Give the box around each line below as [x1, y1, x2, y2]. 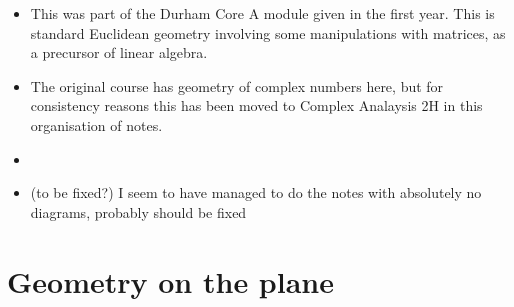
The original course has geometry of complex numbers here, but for [30, 75, 444, 96]
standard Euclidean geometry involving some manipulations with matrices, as [30, 22, 506, 43]
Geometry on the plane [7, 260, 334, 301]
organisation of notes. [30, 114, 163, 135]
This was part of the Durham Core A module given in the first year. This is [30, 3, 495, 23]
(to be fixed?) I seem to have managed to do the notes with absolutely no [30, 182, 482, 203]
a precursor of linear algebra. [30, 42, 208, 63]
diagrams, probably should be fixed [30, 201, 247, 222]
